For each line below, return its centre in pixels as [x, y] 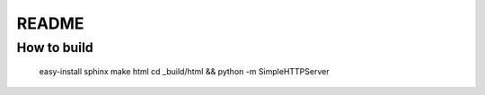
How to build [55, 47]
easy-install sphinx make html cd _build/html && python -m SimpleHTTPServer [184, 72]
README [50, 23]
